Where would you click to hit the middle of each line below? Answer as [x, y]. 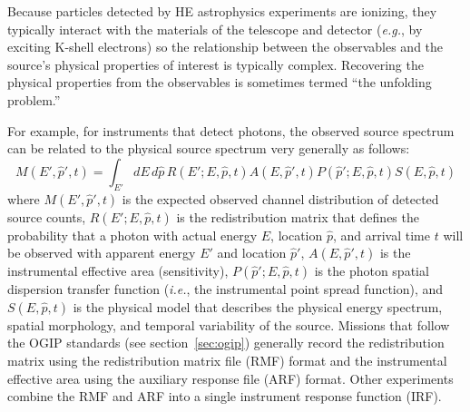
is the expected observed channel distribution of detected [280, 198]
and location [252, 253]
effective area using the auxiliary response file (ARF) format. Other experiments [230, 378]
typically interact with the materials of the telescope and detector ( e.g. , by [215, 29]
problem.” [34, 99]
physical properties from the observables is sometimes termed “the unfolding [220, 82]
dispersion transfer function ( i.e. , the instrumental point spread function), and [225, 289]
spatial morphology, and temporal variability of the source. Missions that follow [229, 324]
